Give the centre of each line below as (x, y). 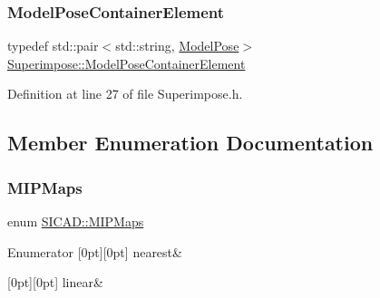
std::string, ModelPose (177, 46)
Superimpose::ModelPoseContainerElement (127, 63)
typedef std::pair (53, 46)
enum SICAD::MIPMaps (76, 221)
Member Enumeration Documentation (190, 143)
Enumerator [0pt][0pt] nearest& (95, 251)
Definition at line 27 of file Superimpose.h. (125, 94)
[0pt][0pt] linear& (55, 282)
